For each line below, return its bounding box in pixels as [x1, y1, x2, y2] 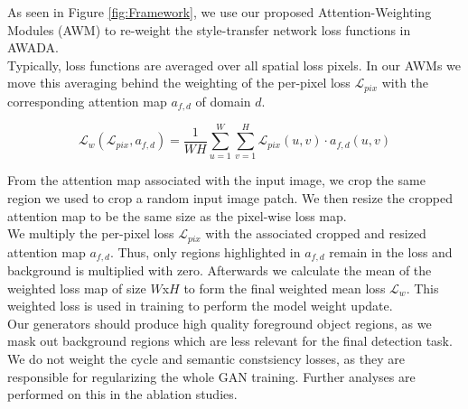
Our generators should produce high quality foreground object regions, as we [7, 313, 432, 332]
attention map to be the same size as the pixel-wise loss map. [7, 206, 347, 225]
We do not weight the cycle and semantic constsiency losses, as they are [7, 349, 405, 368]
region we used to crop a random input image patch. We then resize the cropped [7, 189, 454, 207]
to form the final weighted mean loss [183, 278, 386, 297]
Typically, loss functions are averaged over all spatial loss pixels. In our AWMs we [7, 55, 462, 74]
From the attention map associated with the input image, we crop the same [7, 171, 426, 190]
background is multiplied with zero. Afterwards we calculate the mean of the [7, 261, 432, 280]
